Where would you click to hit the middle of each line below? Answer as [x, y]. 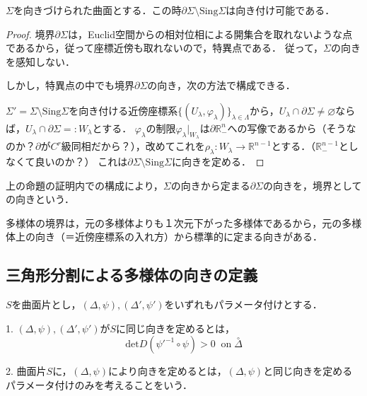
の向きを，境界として [313, 185]
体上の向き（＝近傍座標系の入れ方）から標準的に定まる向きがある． [164, 237]
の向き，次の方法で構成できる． [221, 85]
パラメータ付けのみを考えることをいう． [99, 384]
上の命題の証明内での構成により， [85, 185]
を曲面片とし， [46, 304]
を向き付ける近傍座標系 [123, 110]
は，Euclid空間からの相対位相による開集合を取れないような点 [210, 34]
